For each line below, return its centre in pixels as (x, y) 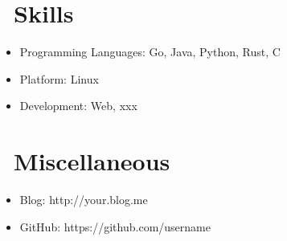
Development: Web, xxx (78, 106)
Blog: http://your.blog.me (84, 200)
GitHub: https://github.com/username (115, 226)
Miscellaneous (92, 161)
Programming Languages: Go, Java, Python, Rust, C (150, 52)
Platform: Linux (59, 78)
